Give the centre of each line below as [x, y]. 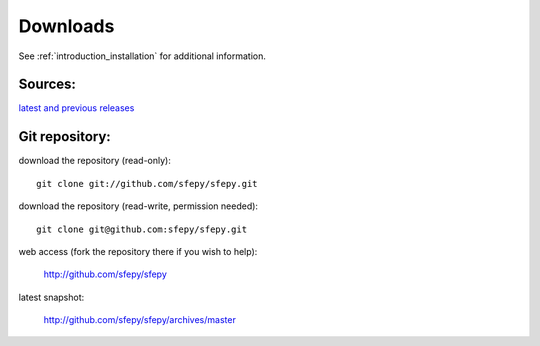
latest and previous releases [76, 108]
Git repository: [65, 136]
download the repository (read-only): [95, 161]
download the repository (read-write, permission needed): [138, 206]
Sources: [47, 84]
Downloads [66, 26]
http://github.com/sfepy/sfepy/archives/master [140, 320]
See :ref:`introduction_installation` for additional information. [142, 56]
